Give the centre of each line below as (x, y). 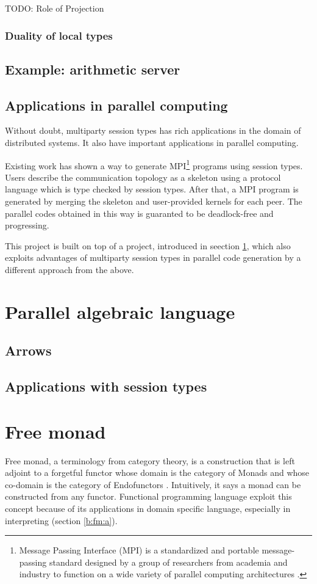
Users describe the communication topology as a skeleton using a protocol (143, 177)
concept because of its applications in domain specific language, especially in (148, 509)
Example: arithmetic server (93, 69)
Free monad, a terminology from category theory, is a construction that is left (150, 460)
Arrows (28, 350)
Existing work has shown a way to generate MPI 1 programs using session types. (154, 164)
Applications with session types (106, 386)
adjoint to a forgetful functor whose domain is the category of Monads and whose (157, 473)
